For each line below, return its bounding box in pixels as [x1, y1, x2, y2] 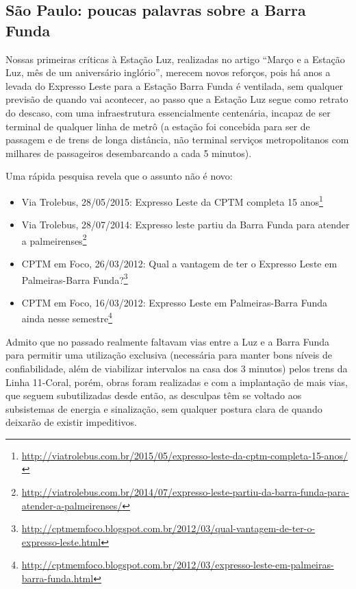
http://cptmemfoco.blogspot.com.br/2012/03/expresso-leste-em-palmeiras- [21, 557, 334, 572]
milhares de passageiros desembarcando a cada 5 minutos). [5, 145, 252, 160]
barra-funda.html [21, 571, 94, 586]
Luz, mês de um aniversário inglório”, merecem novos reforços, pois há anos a [5, 65, 331, 80]
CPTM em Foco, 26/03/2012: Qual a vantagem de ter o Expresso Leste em [21, 256, 338, 271]
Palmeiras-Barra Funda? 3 [21, 270, 128, 287]
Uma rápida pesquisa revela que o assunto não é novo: [5, 169, 233, 183]
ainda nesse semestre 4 [21, 309, 112, 326]
